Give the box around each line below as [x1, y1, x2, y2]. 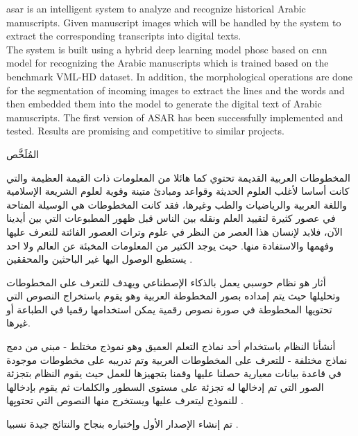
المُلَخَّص [6, 146, 40, 161]
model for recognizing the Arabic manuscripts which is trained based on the [6, 55, 329, 70]
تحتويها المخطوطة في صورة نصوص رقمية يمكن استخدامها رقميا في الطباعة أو [6, 302, 332, 316]
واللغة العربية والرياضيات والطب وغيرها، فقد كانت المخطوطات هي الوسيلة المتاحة [6, 197, 348, 211]
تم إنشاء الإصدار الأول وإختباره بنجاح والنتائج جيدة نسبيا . [6, 417, 239, 431]
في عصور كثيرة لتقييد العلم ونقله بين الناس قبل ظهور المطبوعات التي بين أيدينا [6, 211, 336, 225]
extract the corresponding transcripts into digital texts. [6, 28, 241, 43]
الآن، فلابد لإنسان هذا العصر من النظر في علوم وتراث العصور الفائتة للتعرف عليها [6, 224, 343, 238]
